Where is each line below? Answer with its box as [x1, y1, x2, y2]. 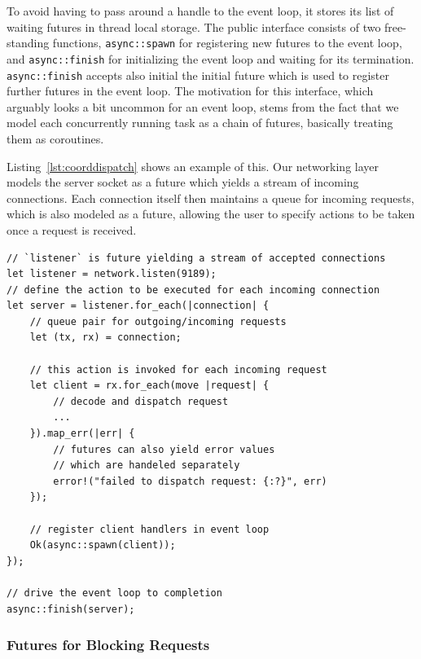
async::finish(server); [7, 603, 135, 615]
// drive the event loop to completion [7, 587, 222, 599]
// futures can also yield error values [53, 443, 275, 455]
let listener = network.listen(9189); [7, 268, 217, 280]
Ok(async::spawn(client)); [29, 539, 176, 551]
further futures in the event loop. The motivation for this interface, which [7, 82, 374, 99]
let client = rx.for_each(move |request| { [29, 380, 270, 392]
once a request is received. [7, 221, 137, 238]
